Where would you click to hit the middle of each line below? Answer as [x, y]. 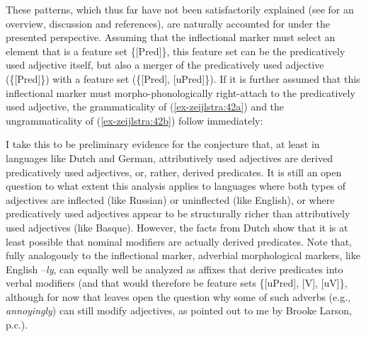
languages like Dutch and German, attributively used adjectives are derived [169, 158]
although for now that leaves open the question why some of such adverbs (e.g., [178, 296]
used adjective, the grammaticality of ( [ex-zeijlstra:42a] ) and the [145, 107]
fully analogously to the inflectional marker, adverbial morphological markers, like [183, 255]
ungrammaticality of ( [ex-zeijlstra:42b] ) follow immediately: [135, 120]
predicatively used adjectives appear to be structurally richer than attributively [178, 213]
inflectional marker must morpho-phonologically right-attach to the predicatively [181, 92]
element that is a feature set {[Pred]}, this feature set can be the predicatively [176, 51]
